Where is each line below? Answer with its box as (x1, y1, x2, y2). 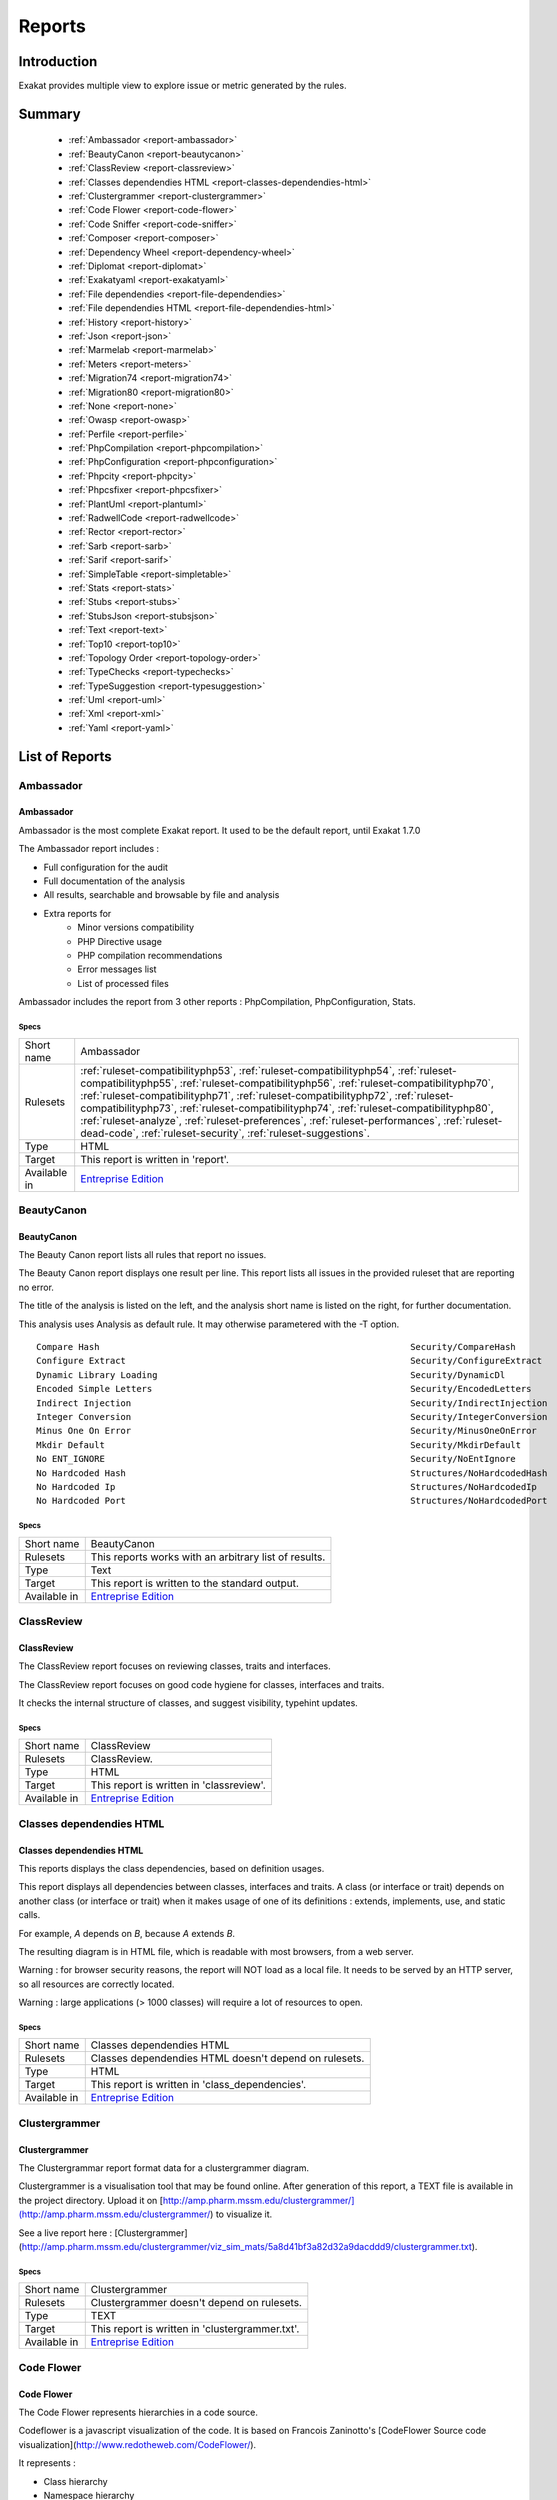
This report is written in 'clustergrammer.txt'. (90, 2322, 300, 2336)
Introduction (18, 53, 98, 70)
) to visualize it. (210, 2208, 273, 2220)
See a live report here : (18, 2226, 113, 2239)
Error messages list (77, 963, 157, 975)
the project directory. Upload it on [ (18, 2194, 164, 2206)
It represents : (18, 2457, 77, 2469)
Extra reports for (43, 907, 112, 919)
